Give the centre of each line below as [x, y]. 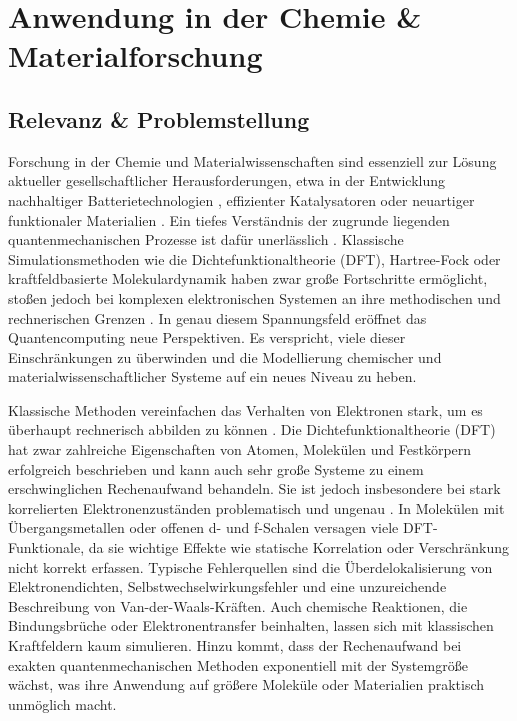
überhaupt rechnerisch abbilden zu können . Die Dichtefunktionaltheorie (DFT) [252, 429]
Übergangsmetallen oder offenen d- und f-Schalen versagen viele [203, 527]
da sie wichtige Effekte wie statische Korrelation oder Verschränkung [299, 547]
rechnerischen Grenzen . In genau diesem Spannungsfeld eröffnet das [217, 317]
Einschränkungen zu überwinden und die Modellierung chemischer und [225, 356]
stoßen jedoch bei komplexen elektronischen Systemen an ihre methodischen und [254, 297]
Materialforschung [135, 55]
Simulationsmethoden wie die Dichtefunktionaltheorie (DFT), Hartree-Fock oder [254, 258]
